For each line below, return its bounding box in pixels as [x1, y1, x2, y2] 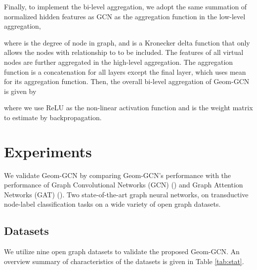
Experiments [4, 141, 92, 161]
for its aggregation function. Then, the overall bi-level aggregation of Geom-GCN [4, 76, 250, 87]
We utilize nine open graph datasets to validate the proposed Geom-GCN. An [4, 246, 240, 257]
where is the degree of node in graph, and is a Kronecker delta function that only [4, 37, 250, 47]
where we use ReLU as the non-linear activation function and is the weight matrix [4, 102, 253, 113]
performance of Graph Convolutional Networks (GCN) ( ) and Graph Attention [4, 180, 243, 190]
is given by [4, 86, 37, 96]
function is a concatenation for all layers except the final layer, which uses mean [4, 66, 246, 77]
